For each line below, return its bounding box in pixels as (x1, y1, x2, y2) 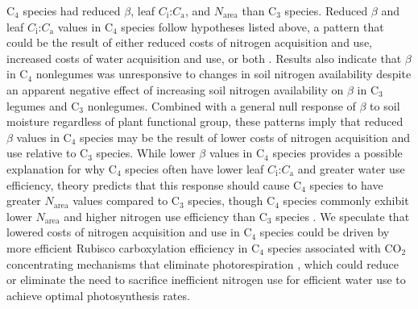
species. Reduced (284, 2, 368, 19)
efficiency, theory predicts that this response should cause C (6, 176, 302, 193)
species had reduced (23, 2, 121, 19)
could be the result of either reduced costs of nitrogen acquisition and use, (6, 34, 372, 51)
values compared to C (72, 192, 180, 209)
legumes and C (6, 97, 80, 114)
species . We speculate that (275, 207, 410, 224)
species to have (309, 176, 383, 193)
